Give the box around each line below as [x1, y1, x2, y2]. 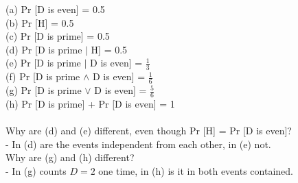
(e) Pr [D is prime [5, 56, 81, 70]
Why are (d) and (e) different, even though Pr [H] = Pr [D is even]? [5, 123, 292, 138]
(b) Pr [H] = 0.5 [5, 15, 74, 29]
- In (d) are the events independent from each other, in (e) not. [5, 136, 271, 151]
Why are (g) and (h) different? [5, 150, 135, 164]
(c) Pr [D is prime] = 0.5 [5, 29, 110, 43]
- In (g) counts [5, 163, 67, 178]
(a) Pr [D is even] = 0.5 [5, 2, 105, 16]
